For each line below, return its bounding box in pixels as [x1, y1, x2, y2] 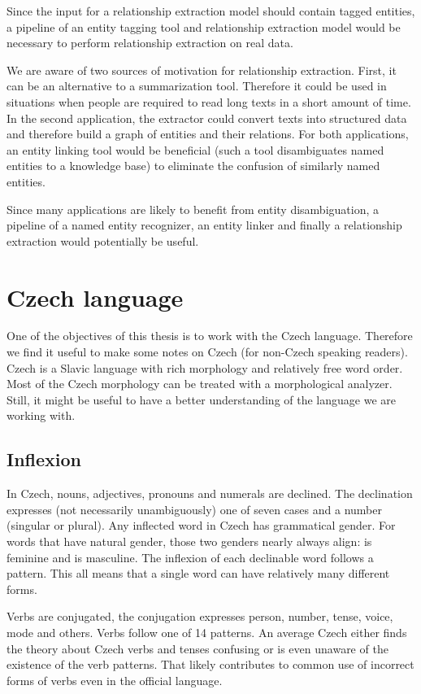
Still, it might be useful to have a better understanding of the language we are [7, 391, 397, 408]
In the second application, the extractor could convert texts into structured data [7, 109, 407, 126]
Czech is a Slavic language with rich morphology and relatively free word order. [7, 359, 403, 376]
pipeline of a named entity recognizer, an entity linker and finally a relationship [7, 216, 402, 234]
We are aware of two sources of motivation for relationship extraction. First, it [7, 61, 397, 78]
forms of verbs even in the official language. [7, 671, 223, 688]
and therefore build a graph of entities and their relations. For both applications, [7, 125, 409, 142]
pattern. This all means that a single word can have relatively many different [7, 565, 390, 582]
